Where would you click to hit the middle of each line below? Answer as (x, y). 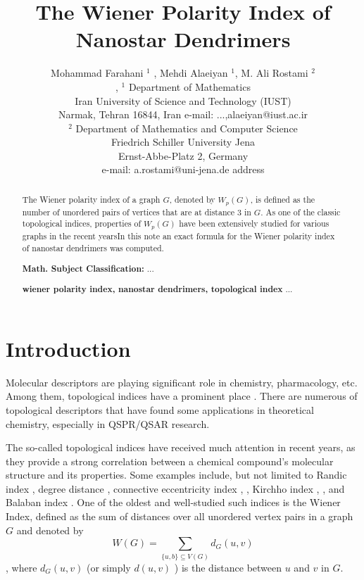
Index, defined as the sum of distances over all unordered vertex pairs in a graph (180, 516)
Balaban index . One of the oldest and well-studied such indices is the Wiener (173, 502)
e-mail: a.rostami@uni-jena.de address (183, 169)
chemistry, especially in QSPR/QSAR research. (108, 423)
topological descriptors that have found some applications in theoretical (160, 409)
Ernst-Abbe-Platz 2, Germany (183, 155)
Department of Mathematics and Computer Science (187, 128)
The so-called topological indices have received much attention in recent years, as (181, 447)
